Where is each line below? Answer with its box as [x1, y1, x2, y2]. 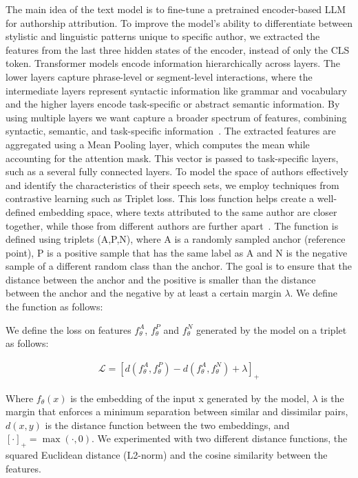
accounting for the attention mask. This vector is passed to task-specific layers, [6, 150, 339, 165]
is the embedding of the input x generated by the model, [70, 390, 309, 405]
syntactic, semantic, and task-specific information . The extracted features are [6, 123, 336, 138]
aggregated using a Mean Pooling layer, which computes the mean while [6, 137, 310, 151]
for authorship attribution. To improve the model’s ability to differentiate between [6, 15, 352, 30]
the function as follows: [6, 299, 103, 314]
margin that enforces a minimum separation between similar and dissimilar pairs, [6, 404, 348, 419]
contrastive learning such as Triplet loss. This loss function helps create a [6, 191, 315, 206]
